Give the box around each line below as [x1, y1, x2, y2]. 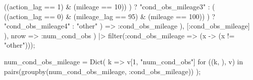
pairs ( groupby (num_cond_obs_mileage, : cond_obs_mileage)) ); [4, 66, 201, 76]
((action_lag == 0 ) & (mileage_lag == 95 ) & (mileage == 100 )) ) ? [4, 11, 215, 21]
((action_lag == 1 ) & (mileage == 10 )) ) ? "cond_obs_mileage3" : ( [4, 1, 215, 11]
